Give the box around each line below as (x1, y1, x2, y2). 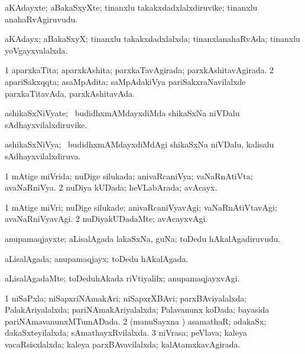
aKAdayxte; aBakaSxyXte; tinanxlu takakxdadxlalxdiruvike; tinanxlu (5, 1, 258, 13)
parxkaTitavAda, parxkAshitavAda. (5, 87, 135, 99)
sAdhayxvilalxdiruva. (5, 149, 81, 162)
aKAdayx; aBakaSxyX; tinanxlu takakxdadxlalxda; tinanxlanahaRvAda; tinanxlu (5, 32, 300, 45)
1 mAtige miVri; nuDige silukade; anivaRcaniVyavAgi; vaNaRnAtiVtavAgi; (5, 201, 277, 213)
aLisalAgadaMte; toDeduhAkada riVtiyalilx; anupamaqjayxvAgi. (5, 272, 240, 284)
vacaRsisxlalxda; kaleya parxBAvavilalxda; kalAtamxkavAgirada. (5, 338, 241, 350)
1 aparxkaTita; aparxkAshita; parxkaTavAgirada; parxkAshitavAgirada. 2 (5, 64, 274, 76)
